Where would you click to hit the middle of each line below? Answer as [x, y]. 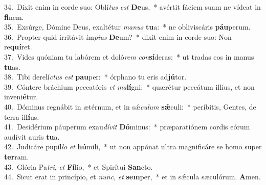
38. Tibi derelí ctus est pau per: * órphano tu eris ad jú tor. [95, 77]
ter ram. [17, 156]
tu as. [12, 67]
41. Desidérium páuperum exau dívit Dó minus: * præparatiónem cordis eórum [127, 127]
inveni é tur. [21, 97]
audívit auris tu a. [32, 136]
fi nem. [14, 17]
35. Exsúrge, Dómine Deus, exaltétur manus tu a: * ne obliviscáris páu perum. [127, 27]
